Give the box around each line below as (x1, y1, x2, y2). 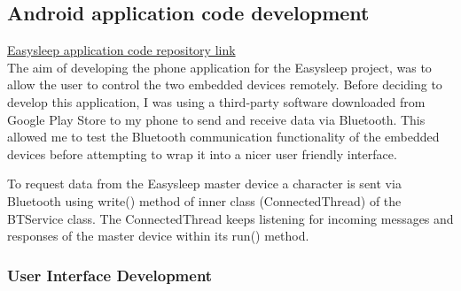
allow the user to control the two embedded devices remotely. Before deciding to (7, 75, 442, 94)
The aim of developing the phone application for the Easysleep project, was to (7, 57, 432, 76)
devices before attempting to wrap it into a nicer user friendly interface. (7, 144, 397, 163)
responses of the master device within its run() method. (7, 226, 309, 245)
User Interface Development (7, 264, 213, 286)
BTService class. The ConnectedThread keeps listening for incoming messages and (7, 209, 454, 227)
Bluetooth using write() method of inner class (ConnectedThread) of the (7, 191, 402, 210)
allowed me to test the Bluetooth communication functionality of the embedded (7, 127, 440, 146)
